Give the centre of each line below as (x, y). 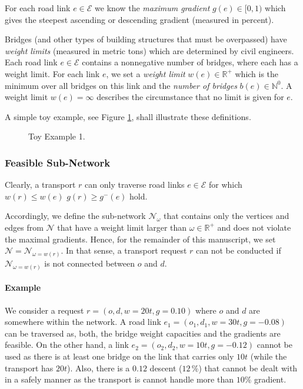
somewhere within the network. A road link (83, 322)
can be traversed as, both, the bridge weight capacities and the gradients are (143, 333)
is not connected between (90, 263)
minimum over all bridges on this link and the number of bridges (121, 85)
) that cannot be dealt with (248, 368)
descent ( (166, 368)
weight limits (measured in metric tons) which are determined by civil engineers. (149, 50)
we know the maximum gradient (152, 8)
